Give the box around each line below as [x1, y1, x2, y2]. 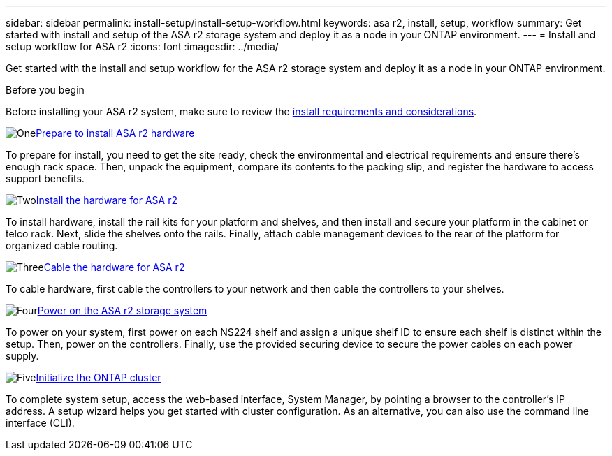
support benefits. [6, 172, 85, 184]
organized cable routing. [6, 240, 118, 251]
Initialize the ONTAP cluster [36, 372, 161, 383]
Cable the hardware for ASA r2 [43, 261, 185, 273]
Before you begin [6, 84, 85, 96]
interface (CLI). [6, 417, 75, 429]
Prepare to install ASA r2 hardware [36, 127, 195, 139]
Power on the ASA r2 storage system [37, 304, 207, 316]
